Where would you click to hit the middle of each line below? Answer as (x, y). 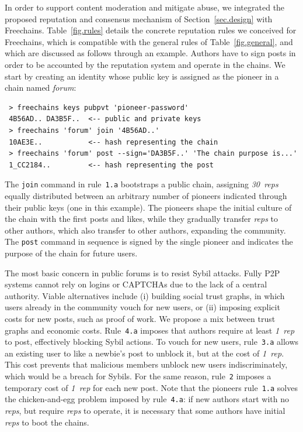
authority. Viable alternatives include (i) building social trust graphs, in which (145, 295)
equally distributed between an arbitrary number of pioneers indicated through (146, 195)
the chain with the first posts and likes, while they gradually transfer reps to (142, 219)
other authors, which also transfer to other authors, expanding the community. (145, 230)
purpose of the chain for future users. (71, 253)
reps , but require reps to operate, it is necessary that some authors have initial (145, 411)
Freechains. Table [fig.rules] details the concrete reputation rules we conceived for (151, 30)
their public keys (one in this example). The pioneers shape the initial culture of (148, 207)
